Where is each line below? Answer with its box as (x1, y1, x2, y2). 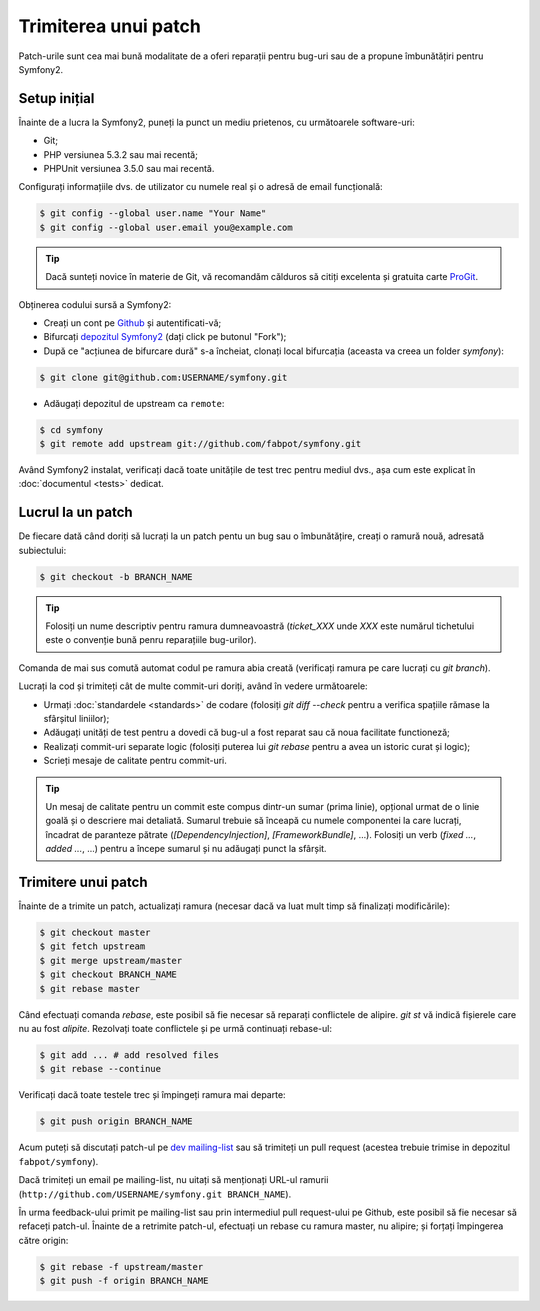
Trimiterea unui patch (18, 15, 202, 37)
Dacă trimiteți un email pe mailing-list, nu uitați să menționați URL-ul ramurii (18, 1174, 329, 1186)
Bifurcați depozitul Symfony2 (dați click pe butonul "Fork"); (43, 331, 287, 343)
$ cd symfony (39, 424, 104, 435)
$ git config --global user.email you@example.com (39, 221, 294, 233)
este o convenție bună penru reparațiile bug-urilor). (45, 634, 257, 646)
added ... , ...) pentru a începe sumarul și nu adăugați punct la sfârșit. (45, 843, 327, 855)
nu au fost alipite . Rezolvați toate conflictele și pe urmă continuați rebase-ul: (18, 1023, 332, 1034)
